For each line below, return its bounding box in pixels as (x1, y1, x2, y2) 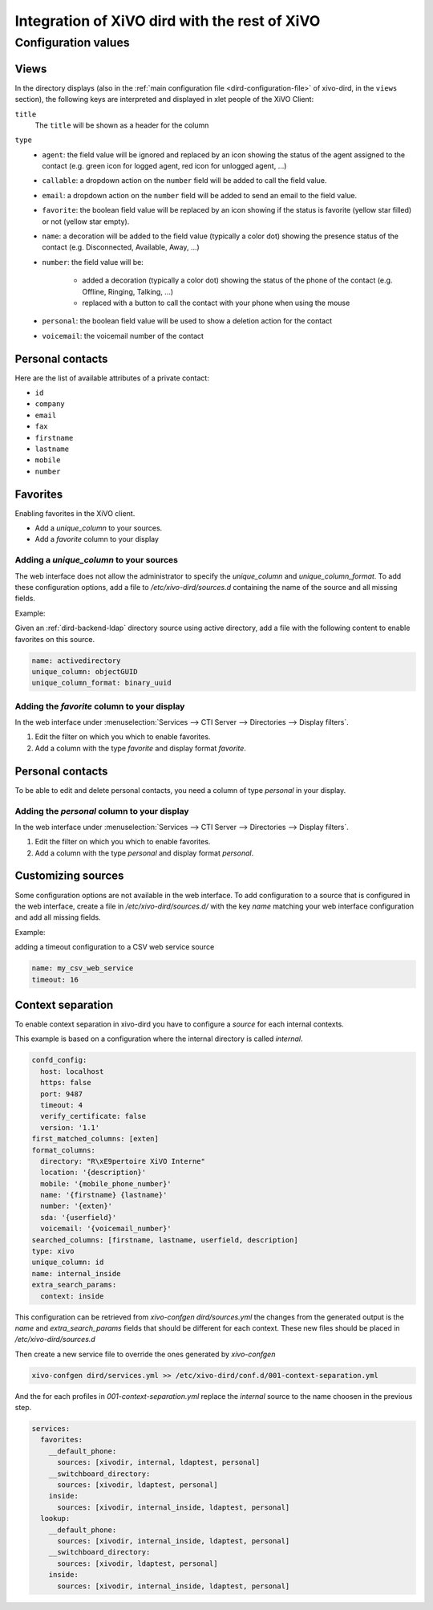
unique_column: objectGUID (31, 667, 138, 676)
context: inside (40, 1291, 104, 1300)
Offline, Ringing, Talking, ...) (82, 287, 174, 296)
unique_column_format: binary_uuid (31, 678, 172, 688)
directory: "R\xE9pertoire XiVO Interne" (40, 1157, 206, 1165)
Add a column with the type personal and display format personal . (34, 848, 254, 858)
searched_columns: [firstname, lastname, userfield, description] (31, 1235, 298, 1244)
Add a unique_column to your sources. (34, 523, 163, 533)
